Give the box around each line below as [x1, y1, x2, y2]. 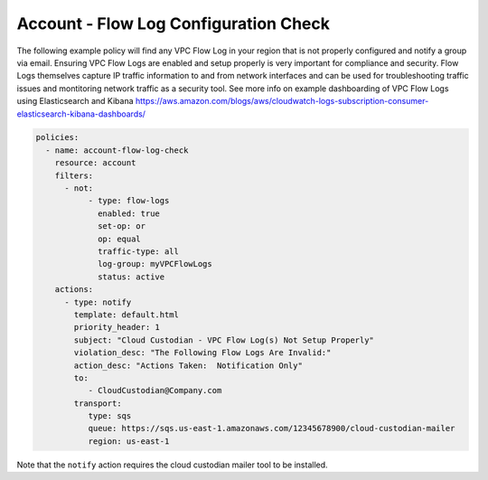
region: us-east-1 [88, 436, 170, 447]
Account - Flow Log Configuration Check [16, 14, 330, 33]
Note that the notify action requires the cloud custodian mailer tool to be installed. [16, 459, 329, 470]
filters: [54, 170, 94, 181]
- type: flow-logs [88, 195, 170, 206]
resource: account [54, 158, 136, 168]
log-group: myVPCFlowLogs [98, 259, 212, 269]
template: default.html [73, 309, 180, 320]
